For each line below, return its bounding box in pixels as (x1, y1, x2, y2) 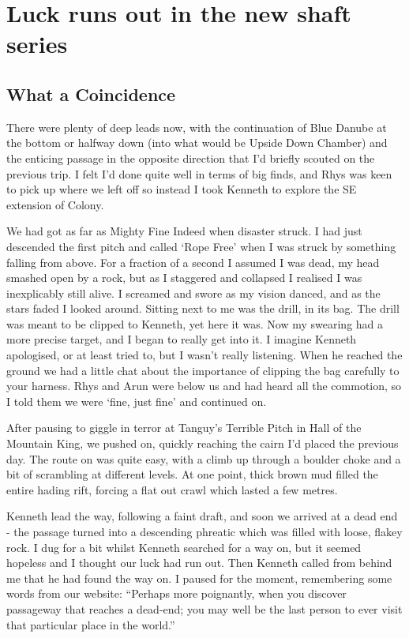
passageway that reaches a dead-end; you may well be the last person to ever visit (6, 600, 403, 617)
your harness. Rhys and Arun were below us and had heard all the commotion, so (6, 377, 402, 394)
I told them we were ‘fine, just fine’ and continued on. (6, 392, 267, 409)
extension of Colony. (6, 196, 104, 212)
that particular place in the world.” (6, 616, 175, 632)
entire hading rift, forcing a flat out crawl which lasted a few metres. (6, 481, 338, 497)
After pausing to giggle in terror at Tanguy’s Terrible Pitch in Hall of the (6, 419, 362, 436)
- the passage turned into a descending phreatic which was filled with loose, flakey (6, 524, 403, 540)
